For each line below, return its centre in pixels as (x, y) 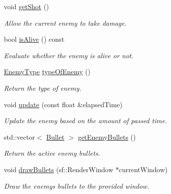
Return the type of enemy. (43, 88)
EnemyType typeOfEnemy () (47, 72)
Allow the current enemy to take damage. (65, 23)
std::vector (19, 137)
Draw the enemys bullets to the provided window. (77, 186)
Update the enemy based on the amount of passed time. (85, 121)
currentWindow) (143, 169)
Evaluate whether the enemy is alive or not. (69, 55)
